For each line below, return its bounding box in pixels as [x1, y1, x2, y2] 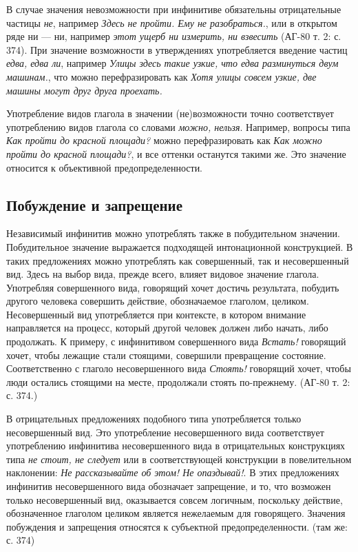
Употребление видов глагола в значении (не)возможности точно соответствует [6, 106, 334, 121]
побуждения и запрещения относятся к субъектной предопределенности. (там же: [6, 519, 348, 533]
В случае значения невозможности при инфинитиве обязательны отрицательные [6, 2, 341, 16]
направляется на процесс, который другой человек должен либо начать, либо [6, 320, 328, 335]
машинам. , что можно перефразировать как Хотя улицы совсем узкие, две [6, 69, 317, 83]
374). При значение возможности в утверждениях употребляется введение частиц [6, 42, 348, 57]
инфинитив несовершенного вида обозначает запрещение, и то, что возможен [6, 479, 331, 493]
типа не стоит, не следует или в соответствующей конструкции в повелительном [6, 451, 352, 466]
